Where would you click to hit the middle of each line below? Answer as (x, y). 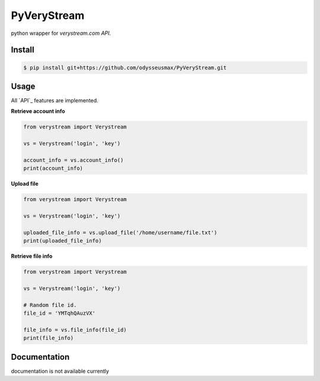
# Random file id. (50, 305)
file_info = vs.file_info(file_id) (75, 330)
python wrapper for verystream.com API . (61, 33)
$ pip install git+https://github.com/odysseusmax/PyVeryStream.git (125, 67)
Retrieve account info (38, 111)
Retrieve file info (32, 256)
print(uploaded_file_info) (63, 241)
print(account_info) (53, 168)
